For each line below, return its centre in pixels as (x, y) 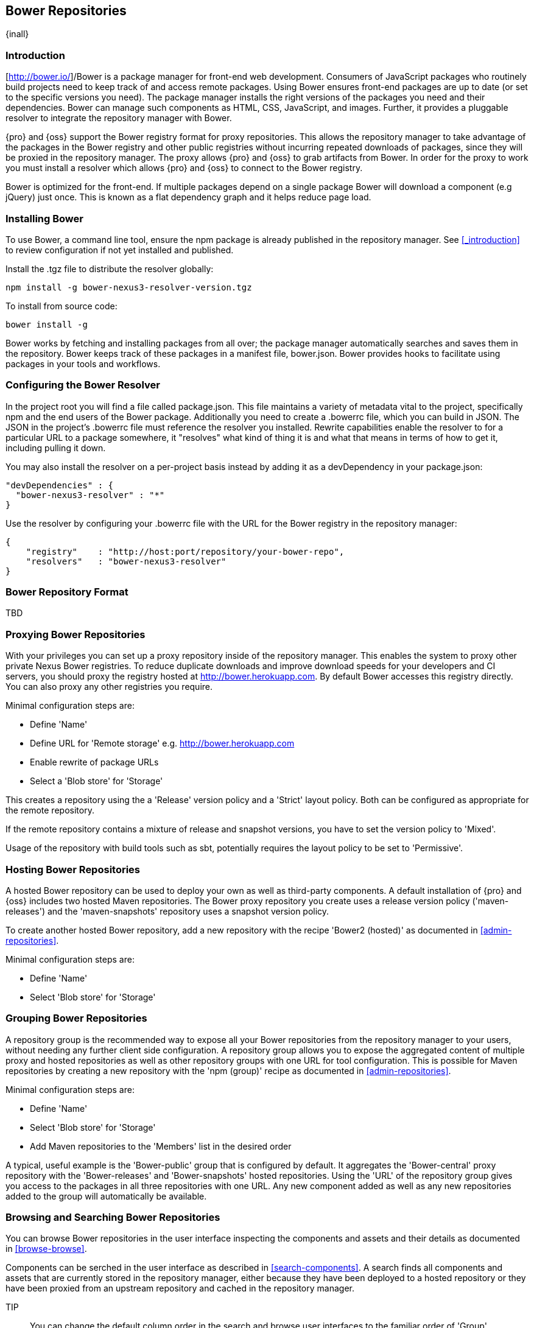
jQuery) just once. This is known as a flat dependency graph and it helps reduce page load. (188, 197)
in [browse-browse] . (46, 1249)
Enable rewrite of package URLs (94, 762)
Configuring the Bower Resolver (83, 385)
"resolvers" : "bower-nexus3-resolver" (126, 561)
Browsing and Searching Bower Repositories (113, 1217)
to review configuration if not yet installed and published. (120, 250)
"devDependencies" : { (60, 485)
